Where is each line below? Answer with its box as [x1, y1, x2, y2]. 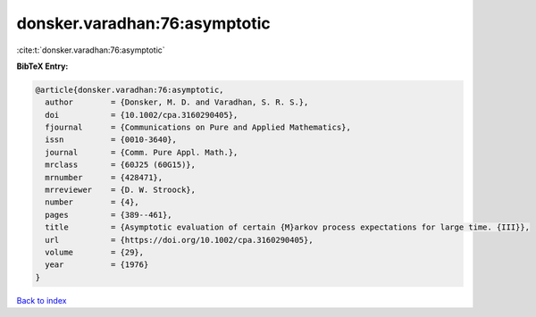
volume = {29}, [45, 247, 145, 257]
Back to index [16, 295, 67, 305]
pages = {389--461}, [45, 210, 173, 220]
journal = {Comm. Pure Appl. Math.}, [45, 147, 239, 157]
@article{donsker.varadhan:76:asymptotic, [35, 85, 224, 95]
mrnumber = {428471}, [45, 172, 163, 182]
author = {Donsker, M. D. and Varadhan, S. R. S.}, [45, 97, 309, 107]
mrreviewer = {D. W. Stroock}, [45, 185, 197, 196]
